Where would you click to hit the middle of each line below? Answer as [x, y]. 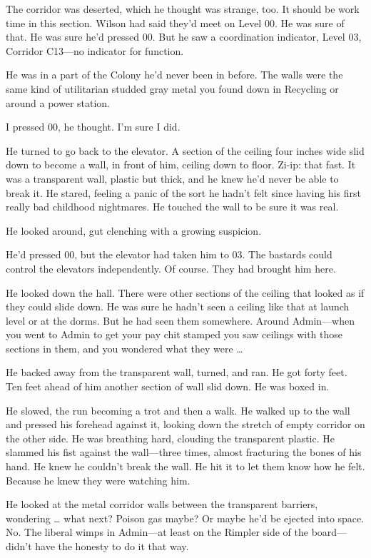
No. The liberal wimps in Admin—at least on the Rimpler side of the [157, 532]
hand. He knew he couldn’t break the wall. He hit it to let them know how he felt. [185, 466]
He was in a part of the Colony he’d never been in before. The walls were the [174, 75]
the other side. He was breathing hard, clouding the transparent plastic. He [170, 438]
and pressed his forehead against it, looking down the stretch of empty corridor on [185, 424]
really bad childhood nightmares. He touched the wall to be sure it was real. [172, 207]
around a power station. [58, 102]
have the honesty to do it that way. [112, 546]
